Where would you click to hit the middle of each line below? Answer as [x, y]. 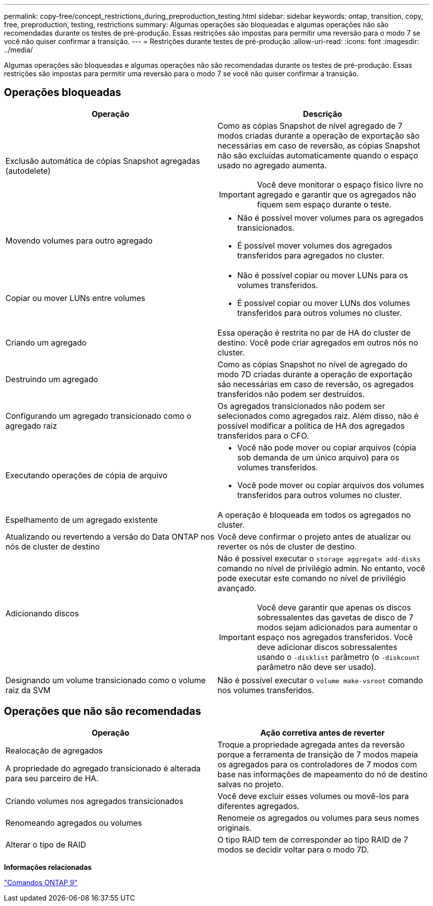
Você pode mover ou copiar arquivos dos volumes [331, 485]
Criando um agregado [46, 342]
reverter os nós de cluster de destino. [287, 546]
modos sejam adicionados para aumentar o [337, 627]
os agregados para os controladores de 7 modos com [317, 764]
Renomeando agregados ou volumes [74, 823]
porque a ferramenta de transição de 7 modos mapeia [318, 754]
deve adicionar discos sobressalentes [327, 647]
